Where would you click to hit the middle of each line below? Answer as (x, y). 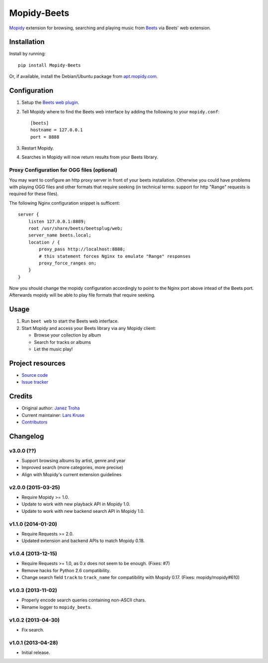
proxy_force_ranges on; (68, 263)
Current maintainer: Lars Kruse (53, 415)
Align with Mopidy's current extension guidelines (71, 474)
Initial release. (36, 653)
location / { (44, 242)
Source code (35, 375)
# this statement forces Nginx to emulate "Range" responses (115, 256)
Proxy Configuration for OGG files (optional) (63, 170)
